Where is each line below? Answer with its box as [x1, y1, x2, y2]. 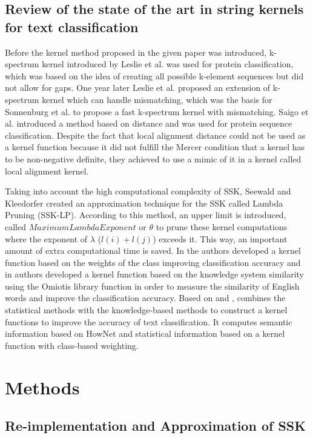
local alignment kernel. [5, 164, 89, 177]
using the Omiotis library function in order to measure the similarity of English [5, 279, 300, 292]
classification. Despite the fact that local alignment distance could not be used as [5, 128, 306, 141]
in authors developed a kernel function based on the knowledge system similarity [5, 268, 305, 280]
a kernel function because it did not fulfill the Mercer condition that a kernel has [5, 141, 305, 153]
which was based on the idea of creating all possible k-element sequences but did [5, 69, 304, 82]
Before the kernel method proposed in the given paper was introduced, [5, 45, 267, 58]
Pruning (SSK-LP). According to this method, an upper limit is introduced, [5, 208, 286, 221]
